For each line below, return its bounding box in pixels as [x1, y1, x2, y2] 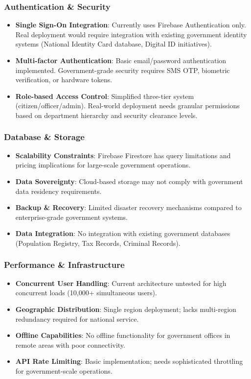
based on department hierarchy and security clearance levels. [15, 110, 198, 120]
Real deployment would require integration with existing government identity [15, 29, 247, 39]
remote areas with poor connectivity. [15, 339, 125, 350]
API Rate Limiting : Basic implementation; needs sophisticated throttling [15, 356, 243, 366]
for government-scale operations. [15, 365, 113, 376]
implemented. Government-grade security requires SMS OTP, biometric [15, 65, 230, 75]
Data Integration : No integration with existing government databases [15, 228, 230, 238]
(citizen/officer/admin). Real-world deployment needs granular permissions [15, 100, 240, 111]
